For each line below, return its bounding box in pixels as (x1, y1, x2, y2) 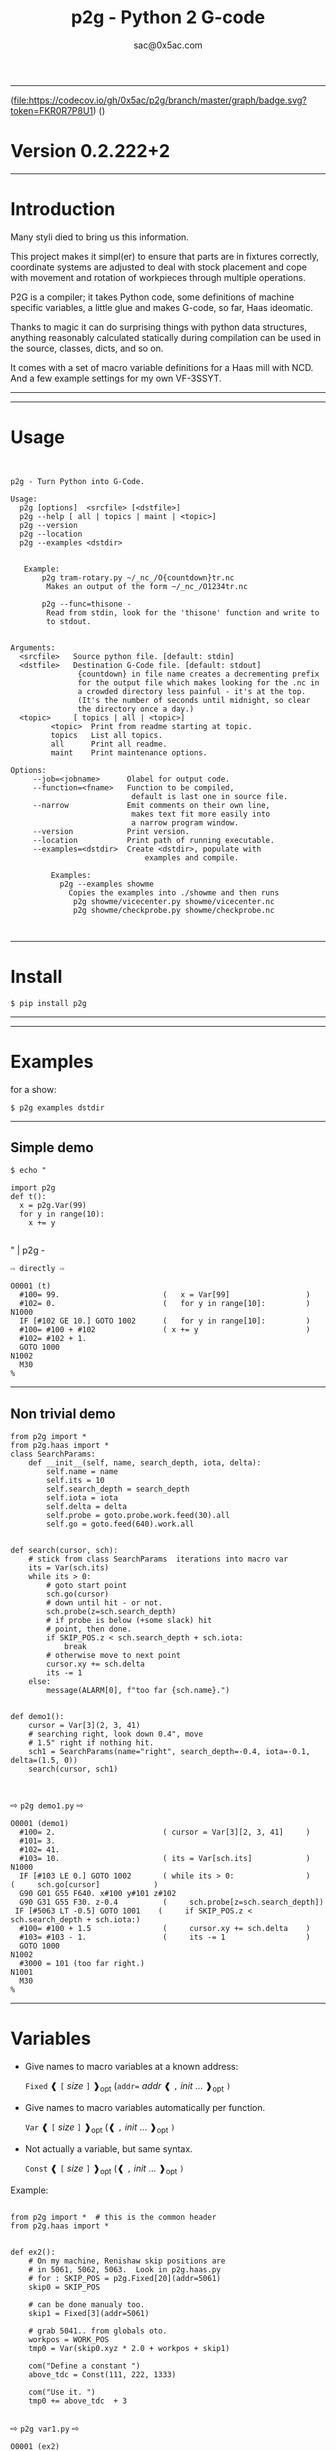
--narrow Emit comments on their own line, (32, 800, 271, 810)
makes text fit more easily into (131, 809, 271, 819)
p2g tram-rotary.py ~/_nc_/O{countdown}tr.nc (41, 572, 235, 583)
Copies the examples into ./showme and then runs (68, 887, 280, 898)
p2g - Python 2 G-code (70, 6, 266, 29)
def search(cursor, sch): (10, 1546, 118, 1556)
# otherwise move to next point (46, 1651, 182, 1661)
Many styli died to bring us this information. (10, 231, 190, 243)
